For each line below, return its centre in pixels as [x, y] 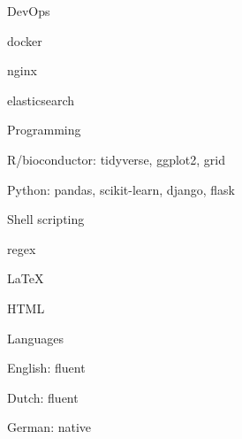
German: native [49, 427]
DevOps [29, 11]
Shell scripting [46, 219]
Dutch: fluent [43, 397]
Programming [44, 130]
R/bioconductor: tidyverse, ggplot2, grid [116, 159]
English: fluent [46, 368]
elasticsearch [41, 100]
